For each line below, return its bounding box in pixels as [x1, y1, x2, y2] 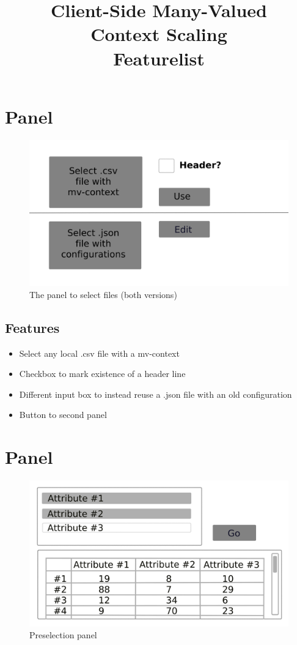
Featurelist [113, 45, 205, 70]
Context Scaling [90, 21, 227, 47]
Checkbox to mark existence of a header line [19, 367, 186, 380]
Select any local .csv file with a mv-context [19, 346, 180, 359]
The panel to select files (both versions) [29, 288, 177, 300]
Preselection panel [29, 628, 97, 641]
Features [5, 318, 60, 337]
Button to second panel [19, 408, 107, 421]
